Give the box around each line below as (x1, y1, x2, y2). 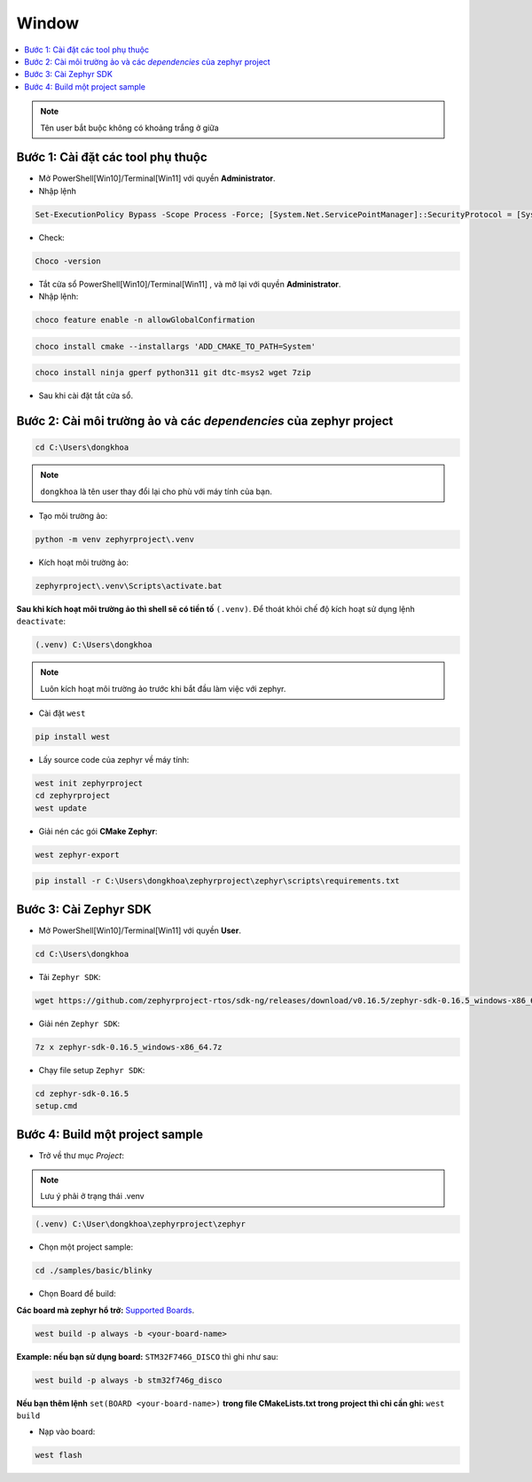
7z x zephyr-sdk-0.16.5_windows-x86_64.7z (35, 1042, 223, 1052)
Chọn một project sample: (38, 1242, 134, 1252)
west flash (35, 1450, 82, 1461)
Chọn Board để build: (38, 1289, 117, 1299)
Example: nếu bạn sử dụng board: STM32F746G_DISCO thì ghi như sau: (16, 1351, 278, 1361)
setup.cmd (35, 1101, 78, 1111)
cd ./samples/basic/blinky (35, 1266, 153, 1276)
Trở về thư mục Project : (38, 1149, 124, 1161)
